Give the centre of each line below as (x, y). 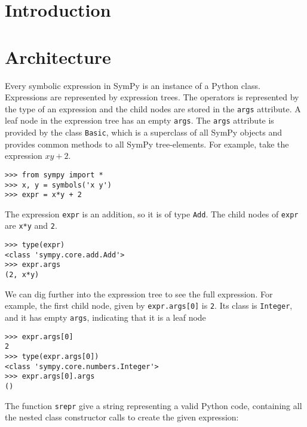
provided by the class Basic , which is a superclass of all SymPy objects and (143, 132)
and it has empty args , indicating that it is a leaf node (105, 317)
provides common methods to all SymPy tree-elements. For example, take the (147, 144)
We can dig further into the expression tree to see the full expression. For (139, 294)
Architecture (58, 56)
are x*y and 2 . (31, 225)
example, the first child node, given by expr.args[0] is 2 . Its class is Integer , (149, 305)
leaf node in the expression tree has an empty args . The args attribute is (139, 120)
